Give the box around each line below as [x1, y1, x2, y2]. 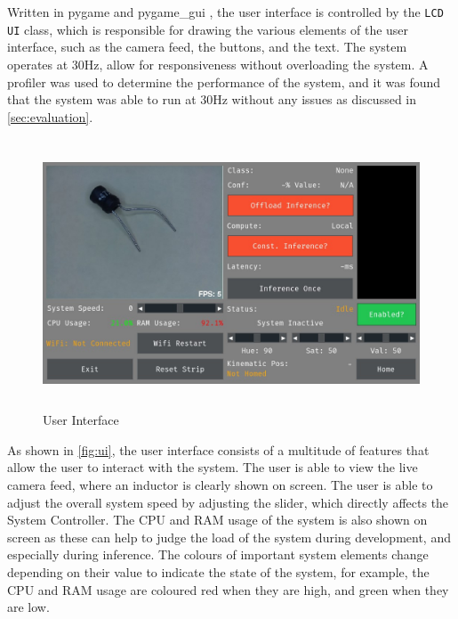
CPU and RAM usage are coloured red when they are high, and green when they [7, 580, 449, 599]
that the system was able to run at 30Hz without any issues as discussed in [7, 90, 417, 109]
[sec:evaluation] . [7, 107, 93, 126]
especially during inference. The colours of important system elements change [7, 545, 429, 564]
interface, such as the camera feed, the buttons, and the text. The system [7, 37, 407, 56]
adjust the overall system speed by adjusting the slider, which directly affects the [7, 493, 449, 511]
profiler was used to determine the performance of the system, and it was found [7, 72, 441, 91]
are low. [7, 598, 50, 616]
